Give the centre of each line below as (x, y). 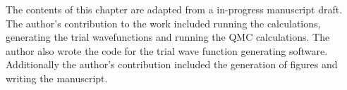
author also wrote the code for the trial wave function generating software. (167, 50)
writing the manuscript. (57, 78)
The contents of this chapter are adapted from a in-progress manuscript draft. (174, 9)
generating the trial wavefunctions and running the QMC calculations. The (168, 37)
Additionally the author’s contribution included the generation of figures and (172, 64)
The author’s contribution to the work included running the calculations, (163, 23)
